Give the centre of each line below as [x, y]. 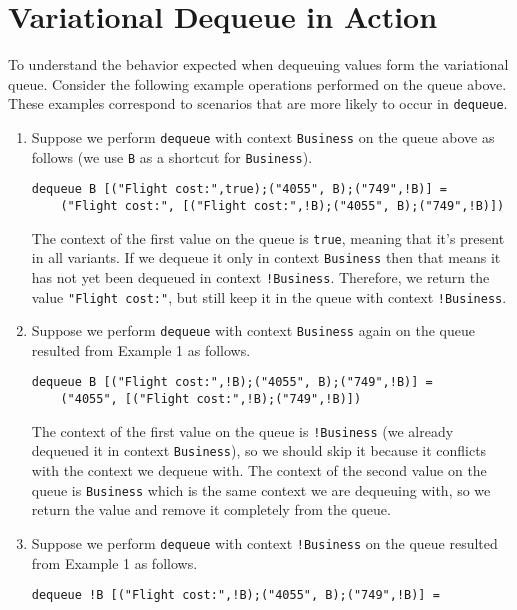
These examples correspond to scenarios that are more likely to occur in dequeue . [258, 103]
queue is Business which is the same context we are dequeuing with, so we [261, 489]
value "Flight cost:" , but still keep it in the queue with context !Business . [269, 296]
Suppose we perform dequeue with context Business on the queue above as [263, 136]
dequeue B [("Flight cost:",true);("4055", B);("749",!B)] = [239, 189]
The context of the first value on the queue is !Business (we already [242, 430]
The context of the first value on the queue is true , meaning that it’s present [268, 237]
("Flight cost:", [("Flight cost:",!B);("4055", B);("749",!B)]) [282, 205]
